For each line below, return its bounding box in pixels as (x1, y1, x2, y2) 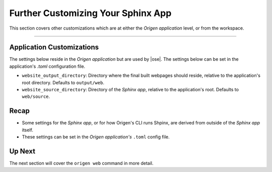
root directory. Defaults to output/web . (22, 79, 104, 85)
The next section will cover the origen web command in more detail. (9, 160, 154, 166)
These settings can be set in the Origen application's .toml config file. (22, 134, 170, 140)
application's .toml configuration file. (9, 63, 86, 69)
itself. (22, 127, 34, 133)
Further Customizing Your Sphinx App (9, 8, 172, 19)
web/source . (22, 93, 50, 100)
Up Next (9, 147, 35, 155)
